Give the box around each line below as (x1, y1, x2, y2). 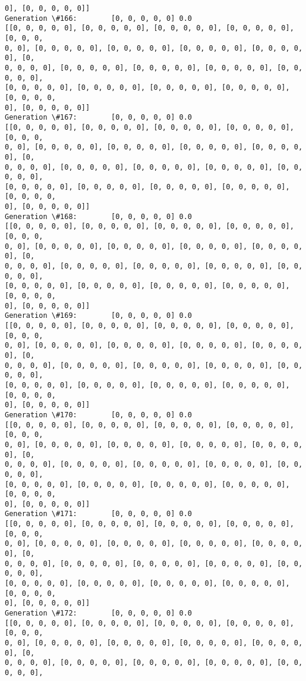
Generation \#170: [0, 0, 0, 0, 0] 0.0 (5, 410, 192, 419)
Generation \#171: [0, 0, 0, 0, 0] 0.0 (5, 510, 192, 518)
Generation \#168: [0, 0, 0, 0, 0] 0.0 (5, 212, 192, 221)
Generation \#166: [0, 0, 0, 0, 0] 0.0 (5, 14, 192, 23)
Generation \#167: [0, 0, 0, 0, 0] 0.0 (5, 113, 192, 122)
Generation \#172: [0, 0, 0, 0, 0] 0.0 (5, 609, 192, 618)
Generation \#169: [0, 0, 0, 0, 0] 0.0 (5, 311, 192, 320)
